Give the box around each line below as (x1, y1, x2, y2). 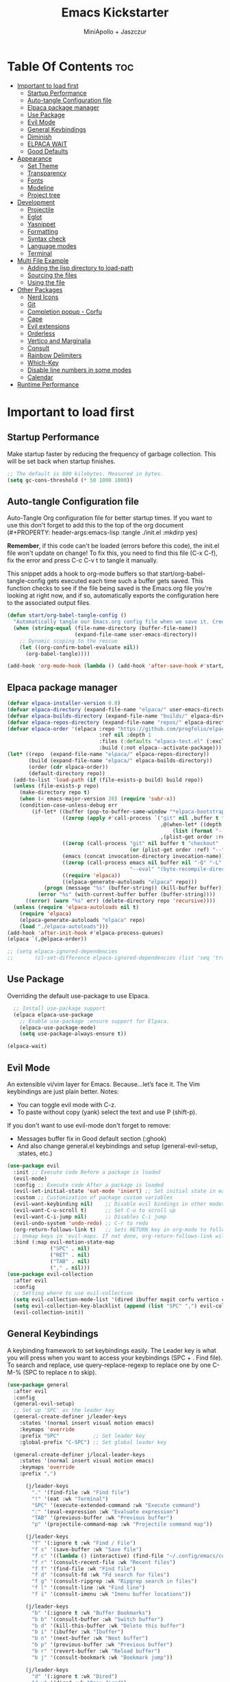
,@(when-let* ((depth (159, 821, 222, 828)
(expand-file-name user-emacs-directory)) (74, 631, 197, 638)
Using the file (27, 278, 65, 286)
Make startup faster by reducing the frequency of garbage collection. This (7, 449, 216, 458)
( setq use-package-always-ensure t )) (19, 1030, 127, 1037)
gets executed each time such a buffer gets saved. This (47, 577, 204, 585)
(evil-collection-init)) (13, 1309, 84, 1316)
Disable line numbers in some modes (27, 366, 132, 374)
